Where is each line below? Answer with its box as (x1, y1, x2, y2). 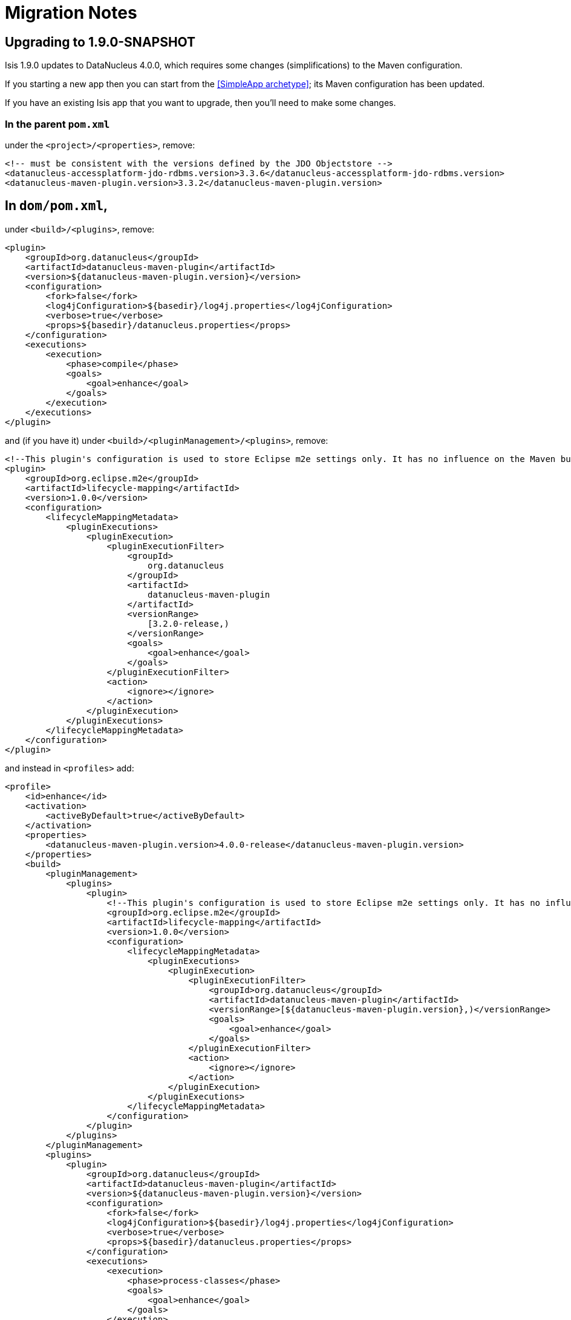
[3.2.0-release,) (148, 618, 229, 629)
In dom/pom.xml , (5, 198, 108, 214)
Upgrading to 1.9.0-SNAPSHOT (5, 34, 196, 50)
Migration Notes (5, 2, 137, 23)
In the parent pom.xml (5, 117, 110, 130)
